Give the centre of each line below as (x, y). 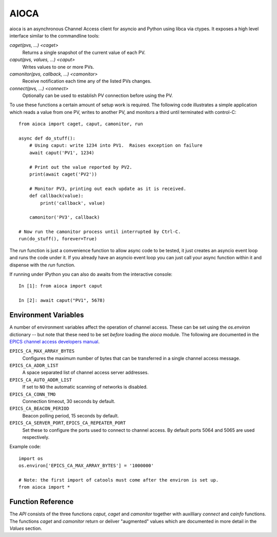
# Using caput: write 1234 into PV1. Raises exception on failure (116, 146)
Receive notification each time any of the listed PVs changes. (87, 81)
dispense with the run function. (42, 265)
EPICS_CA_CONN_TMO (33, 394)
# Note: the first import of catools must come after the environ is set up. (119, 480)
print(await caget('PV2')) (63, 174)
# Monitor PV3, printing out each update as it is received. (108, 188)
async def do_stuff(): (47, 138)
